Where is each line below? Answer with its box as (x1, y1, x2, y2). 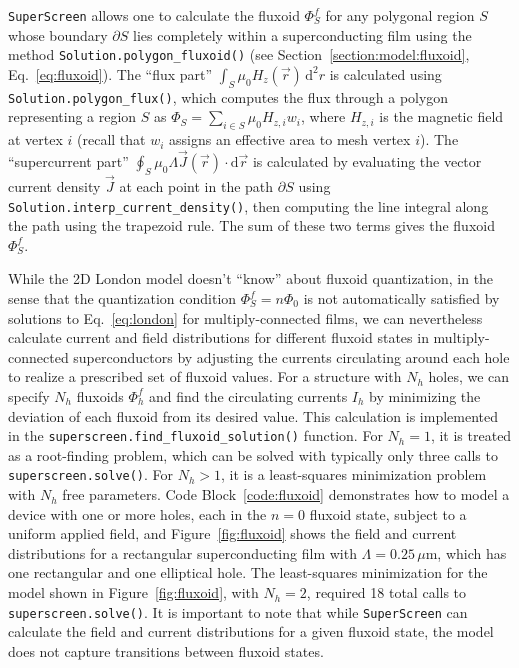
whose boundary (8, 24, 108, 45)
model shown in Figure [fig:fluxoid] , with (8, 582, 259, 603)
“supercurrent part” (8, 150, 129, 171)
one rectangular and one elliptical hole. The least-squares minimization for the (8, 562, 488, 583)
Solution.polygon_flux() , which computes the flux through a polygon (8, 86, 449, 107)
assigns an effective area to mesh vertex (169, 129, 411, 150)
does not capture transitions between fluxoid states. (8, 640, 324, 661)
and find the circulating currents (148, 385, 348, 406)
